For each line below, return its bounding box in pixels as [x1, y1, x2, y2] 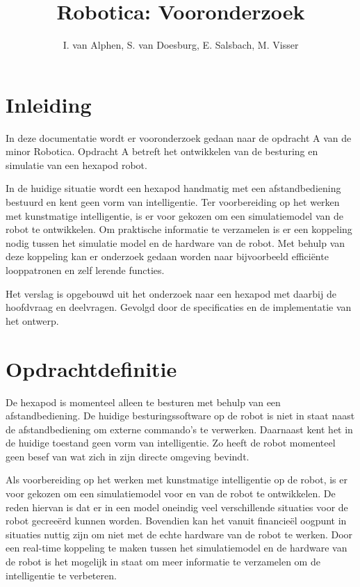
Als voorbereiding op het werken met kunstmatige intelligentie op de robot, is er [6, 472, 347, 487]
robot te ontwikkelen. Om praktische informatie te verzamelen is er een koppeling [6, 222, 352, 236]
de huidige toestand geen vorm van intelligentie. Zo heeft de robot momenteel [6, 435, 336, 450]
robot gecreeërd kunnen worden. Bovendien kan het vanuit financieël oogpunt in [6, 513, 347, 528]
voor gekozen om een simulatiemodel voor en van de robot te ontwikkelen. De [6, 486, 336, 501]
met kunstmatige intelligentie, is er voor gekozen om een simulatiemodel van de [6, 208, 343, 223]
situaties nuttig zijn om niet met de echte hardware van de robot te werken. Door [6, 526, 353, 541]
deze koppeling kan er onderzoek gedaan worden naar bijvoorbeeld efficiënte [6, 249, 329, 264]
